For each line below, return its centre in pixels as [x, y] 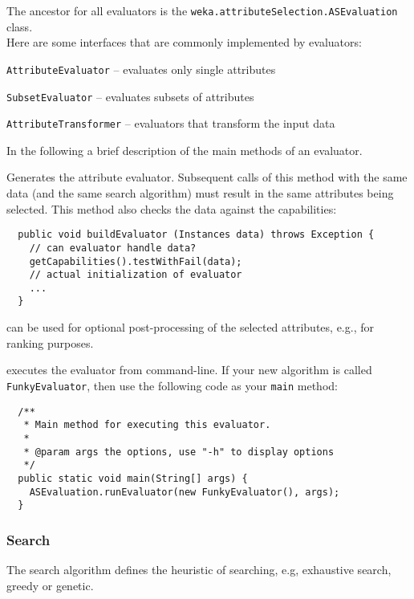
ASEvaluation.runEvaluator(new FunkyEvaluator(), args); [185, 492]
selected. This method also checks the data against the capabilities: [172, 208]
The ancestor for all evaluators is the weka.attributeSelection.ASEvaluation [202, 10]
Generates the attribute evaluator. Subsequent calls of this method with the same [207, 177]
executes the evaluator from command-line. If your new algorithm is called [189, 370]
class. [20, 26]
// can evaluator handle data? [113, 248]
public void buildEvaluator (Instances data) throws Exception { [196, 235]
